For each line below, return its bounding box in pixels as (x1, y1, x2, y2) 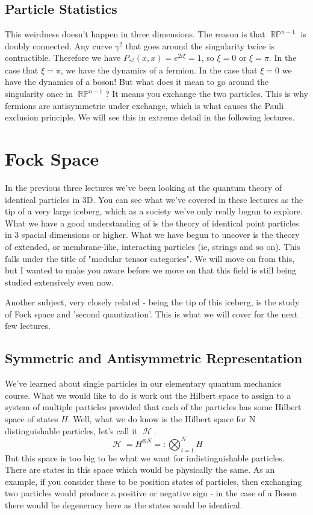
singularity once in (5, 87, 73, 100)
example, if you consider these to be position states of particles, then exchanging (5, 475, 302, 487)
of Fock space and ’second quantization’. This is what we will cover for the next (5, 307, 298, 320)
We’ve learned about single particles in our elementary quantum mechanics (5, 377, 282, 390)
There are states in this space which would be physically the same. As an (5, 463, 275, 476)
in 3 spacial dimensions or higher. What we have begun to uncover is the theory (5, 228, 300, 241)
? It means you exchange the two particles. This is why (105, 87, 308, 100)
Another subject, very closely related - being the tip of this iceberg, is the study (5, 296, 300, 308)
